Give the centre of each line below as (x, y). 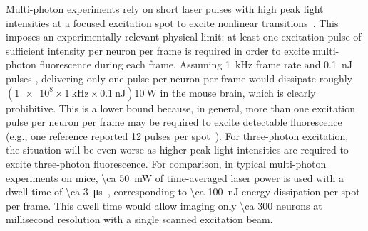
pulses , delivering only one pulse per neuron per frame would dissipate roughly (179, 78)
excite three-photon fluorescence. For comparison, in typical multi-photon (166, 163)
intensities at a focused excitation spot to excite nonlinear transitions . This (172, 22)
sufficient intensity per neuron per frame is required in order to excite (158, 50)
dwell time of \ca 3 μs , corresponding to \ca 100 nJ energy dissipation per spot (183, 192)
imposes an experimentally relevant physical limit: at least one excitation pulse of (184, 37)
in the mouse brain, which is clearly (238, 92)
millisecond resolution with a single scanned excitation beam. (139, 219)
